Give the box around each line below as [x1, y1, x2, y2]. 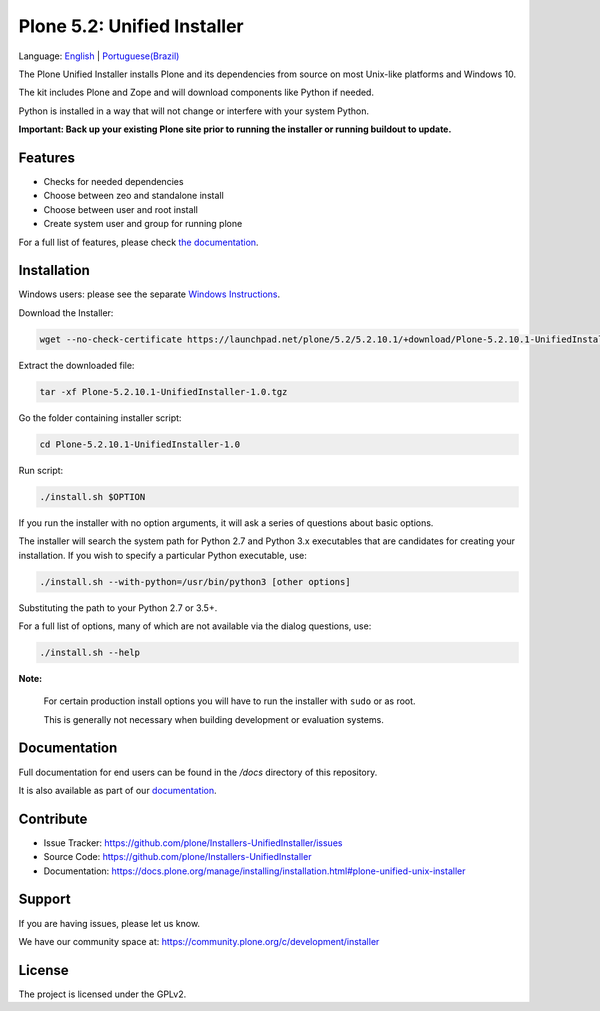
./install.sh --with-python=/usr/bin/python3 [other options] [39, 576, 351, 587]
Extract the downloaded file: [18, 359, 135, 371]
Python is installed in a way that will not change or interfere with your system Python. [18, 105, 370, 117]
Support [18, 891, 71, 908]
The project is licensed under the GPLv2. [18, 988, 187, 1000]
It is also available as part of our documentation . [18, 784, 217, 796]
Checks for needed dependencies [43, 176, 184, 188]
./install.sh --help [39, 646, 140, 658]
